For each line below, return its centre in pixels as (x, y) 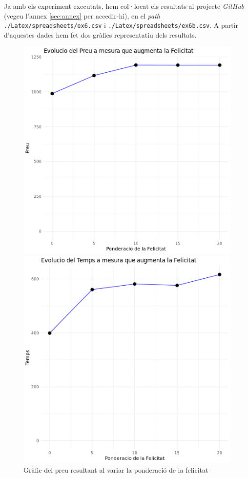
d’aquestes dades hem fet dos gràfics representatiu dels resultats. (100, 34)
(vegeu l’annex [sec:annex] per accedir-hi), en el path (82, 15)
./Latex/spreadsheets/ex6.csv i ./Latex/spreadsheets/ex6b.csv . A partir (121, 25)
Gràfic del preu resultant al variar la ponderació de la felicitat (116, 469)
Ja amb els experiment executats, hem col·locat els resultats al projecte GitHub (124, 6)
